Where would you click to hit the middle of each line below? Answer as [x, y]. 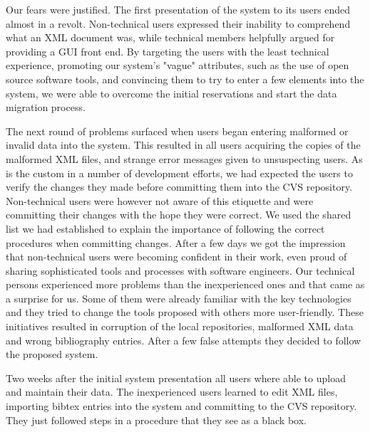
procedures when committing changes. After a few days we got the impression [176, 242]
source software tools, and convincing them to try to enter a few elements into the [185, 79]
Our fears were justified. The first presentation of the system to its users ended [178, 9]
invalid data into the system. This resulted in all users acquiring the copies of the [183, 145]
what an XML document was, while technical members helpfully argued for [170, 37]
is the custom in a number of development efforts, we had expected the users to [179, 173]
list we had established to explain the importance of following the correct [165, 228]
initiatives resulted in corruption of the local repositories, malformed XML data [180, 326]
